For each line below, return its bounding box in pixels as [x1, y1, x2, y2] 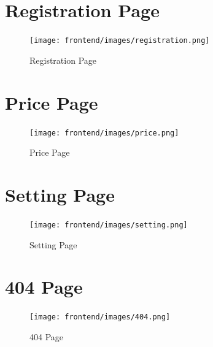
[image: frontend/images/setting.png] [29, 220, 188, 229]
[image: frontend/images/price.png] [29, 128, 179, 137]
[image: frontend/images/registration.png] [29, 36, 210, 45]
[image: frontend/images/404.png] [29, 313, 171, 322]
